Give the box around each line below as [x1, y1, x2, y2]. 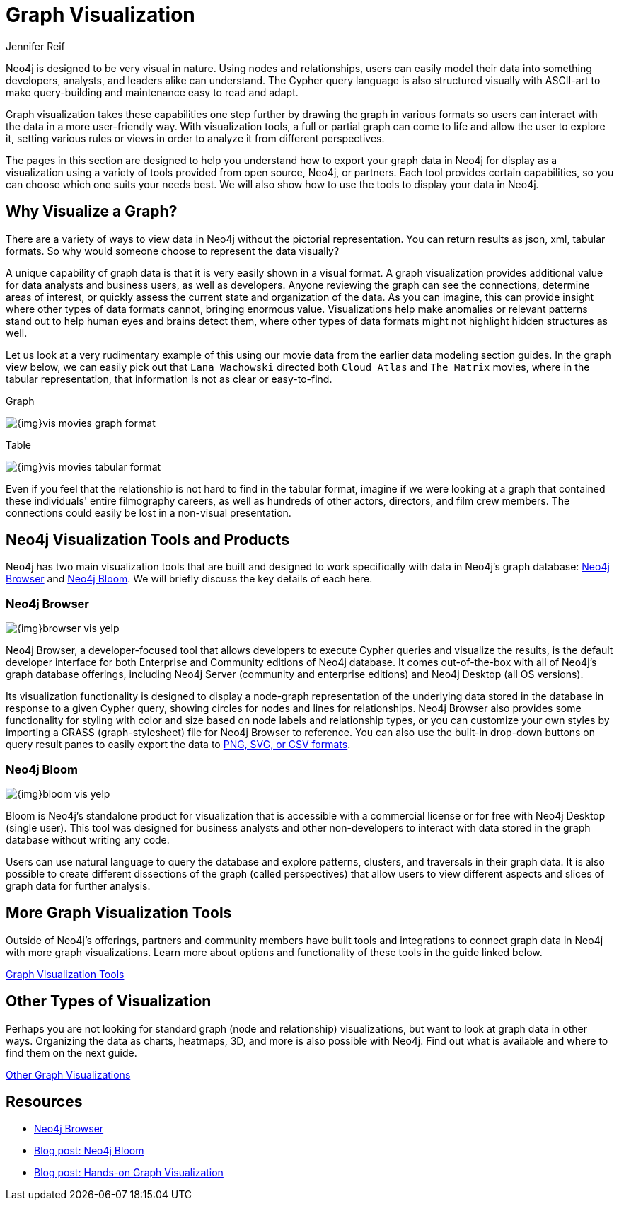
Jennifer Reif [6, 40, 65, 52]
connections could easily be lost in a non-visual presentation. [6, 506, 291, 519]
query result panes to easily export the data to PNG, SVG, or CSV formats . [6, 738, 351, 751]
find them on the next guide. [6, 1046, 137, 1059]
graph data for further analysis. [6, 879, 151, 892]
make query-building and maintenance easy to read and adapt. [6, 86, 299, 98]
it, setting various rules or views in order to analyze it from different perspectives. [6, 132, 385, 144]
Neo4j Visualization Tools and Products [6, 531, 290, 549]
